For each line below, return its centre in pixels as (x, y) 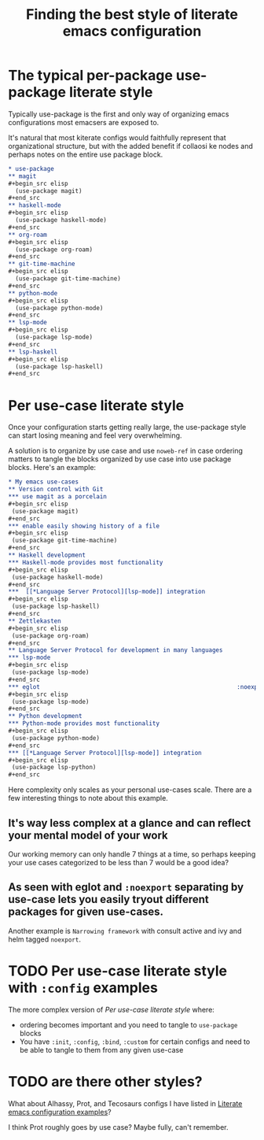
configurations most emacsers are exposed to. (84, 122)
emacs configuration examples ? (60, 1112)
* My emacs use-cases (44, 482)
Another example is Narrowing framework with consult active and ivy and (125, 931)
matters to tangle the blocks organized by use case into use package (120, 459)
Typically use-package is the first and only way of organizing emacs (119, 114)
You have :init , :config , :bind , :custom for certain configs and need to (135, 1042)
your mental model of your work (88, 835)
